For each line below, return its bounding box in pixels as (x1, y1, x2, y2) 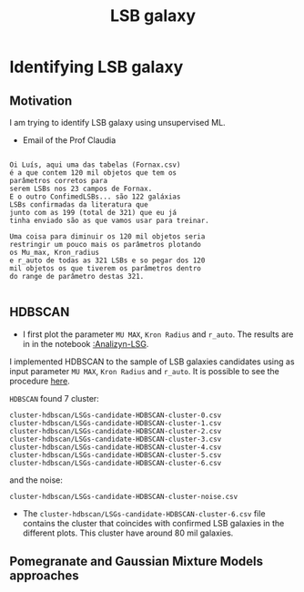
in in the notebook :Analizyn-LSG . (22, 338, 149, 349)
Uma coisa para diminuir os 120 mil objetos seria (9, 232, 206, 241)
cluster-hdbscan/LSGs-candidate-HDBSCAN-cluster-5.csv (9, 450, 222, 460)
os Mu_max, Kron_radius (9, 248, 100, 257)
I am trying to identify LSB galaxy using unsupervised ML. (9, 117, 226, 128)
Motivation (9, 93, 73, 108)
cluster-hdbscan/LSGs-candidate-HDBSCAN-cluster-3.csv (9, 434, 222, 444)
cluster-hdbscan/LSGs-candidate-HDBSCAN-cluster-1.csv (9, 418, 222, 428)
